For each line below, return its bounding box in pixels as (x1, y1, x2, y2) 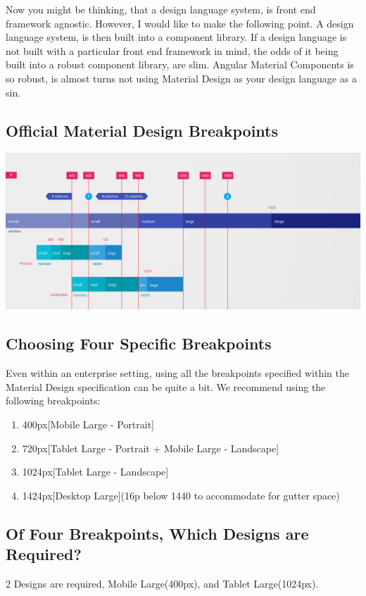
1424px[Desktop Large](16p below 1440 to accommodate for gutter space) (22, 488, 340, 502)
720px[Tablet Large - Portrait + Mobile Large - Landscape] (22, 440, 279, 455)
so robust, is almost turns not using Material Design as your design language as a (6, 70, 357, 85)
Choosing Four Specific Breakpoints (6, 333, 272, 354)
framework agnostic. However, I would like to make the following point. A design (6, 15, 354, 30)
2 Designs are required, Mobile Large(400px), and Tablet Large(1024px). (6, 576, 319, 590)
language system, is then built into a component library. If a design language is (6, 30, 347, 44)
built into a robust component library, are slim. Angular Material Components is (6, 57, 354, 72)
